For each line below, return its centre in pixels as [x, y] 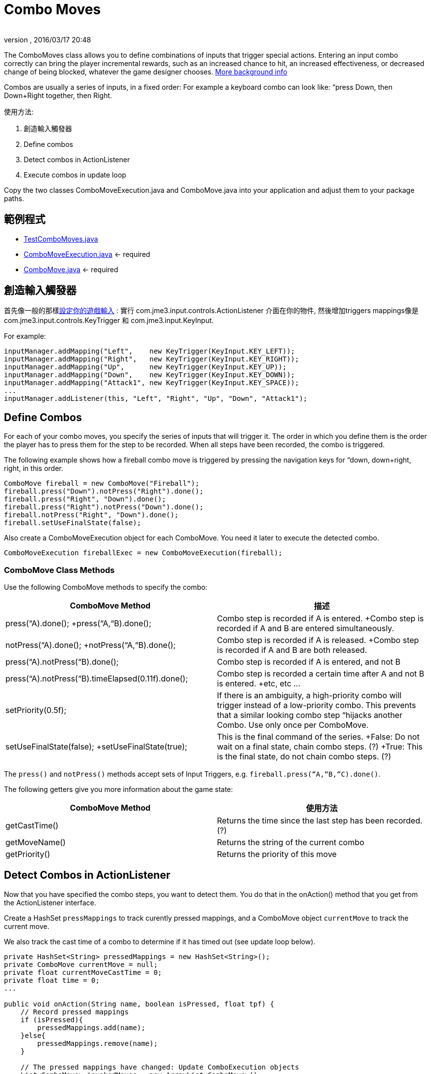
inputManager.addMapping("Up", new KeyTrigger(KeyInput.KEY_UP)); [145, 367]
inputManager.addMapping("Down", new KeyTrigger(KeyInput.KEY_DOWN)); [150, 375]
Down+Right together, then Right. [58, 95]
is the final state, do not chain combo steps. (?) [304, 757]
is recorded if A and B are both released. [292, 650]
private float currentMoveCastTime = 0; [83, 972]
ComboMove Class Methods [59, 570]
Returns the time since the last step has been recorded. [320, 821]
